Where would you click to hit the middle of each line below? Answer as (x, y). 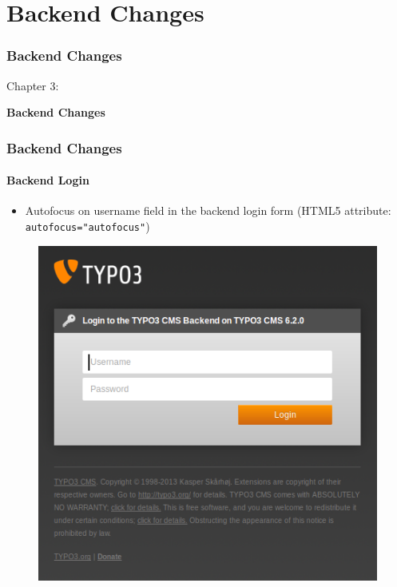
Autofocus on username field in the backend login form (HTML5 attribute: (208, 210)
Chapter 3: (33, 85)
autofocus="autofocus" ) (87, 226)
